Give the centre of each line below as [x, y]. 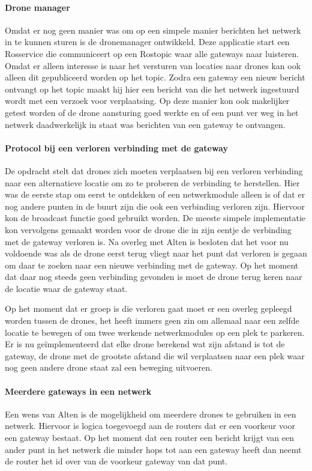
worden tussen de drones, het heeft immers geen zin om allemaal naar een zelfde [152, 321]
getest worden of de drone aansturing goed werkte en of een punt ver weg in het [152, 112]
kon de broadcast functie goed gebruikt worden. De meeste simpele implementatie [155, 218]
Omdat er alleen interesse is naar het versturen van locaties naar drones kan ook [153, 65]
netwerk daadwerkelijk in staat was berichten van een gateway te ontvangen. [145, 124]
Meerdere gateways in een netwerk [78, 391]
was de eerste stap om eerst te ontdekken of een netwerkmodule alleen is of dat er [155, 194]
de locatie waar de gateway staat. [66, 288]
